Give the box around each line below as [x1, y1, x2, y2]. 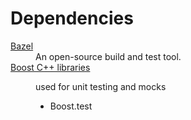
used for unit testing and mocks [35, 80, 167, 92]
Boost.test [49, 100, 93, 112]
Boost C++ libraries [10, 61, 91, 73]
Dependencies [10, 7, 134, 30]
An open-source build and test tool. [35, 50, 182, 62]
